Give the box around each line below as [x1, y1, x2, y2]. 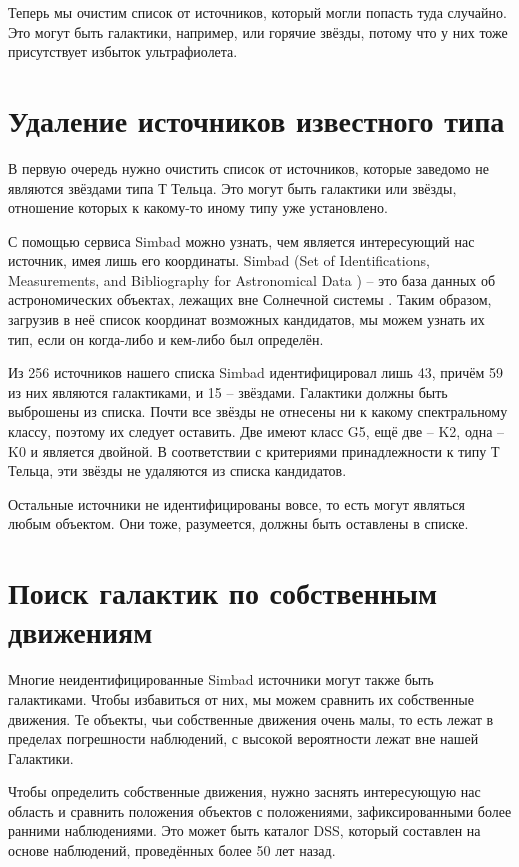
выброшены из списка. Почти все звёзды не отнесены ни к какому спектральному [8, 401, 508, 422]
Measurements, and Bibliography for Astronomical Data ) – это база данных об [8, 269, 496, 290]
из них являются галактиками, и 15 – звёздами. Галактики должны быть [8, 381, 448, 402]
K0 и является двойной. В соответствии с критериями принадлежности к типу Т [8, 440, 500, 461]
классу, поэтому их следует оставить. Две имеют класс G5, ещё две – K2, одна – [8, 421, 505, 442]
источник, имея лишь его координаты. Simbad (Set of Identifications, [8, 250, 430, 271]
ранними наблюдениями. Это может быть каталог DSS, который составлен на [8, 820, 481, 841]
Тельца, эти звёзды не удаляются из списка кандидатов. [8, 460, 347, 481]
